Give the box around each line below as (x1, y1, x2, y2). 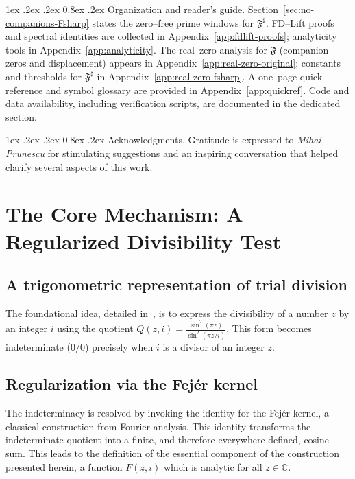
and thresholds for (5, 69, 82, 83)
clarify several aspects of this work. (5, 159, 153, 174)
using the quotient (57, 321, 134, 336)
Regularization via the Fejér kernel (5, 373, 258, 395)
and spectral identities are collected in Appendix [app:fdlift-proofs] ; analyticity (5, 29, 337, 43)
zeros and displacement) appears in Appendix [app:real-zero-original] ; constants (5, 56, 341, 70)
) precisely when (84, 340, 154, 354)
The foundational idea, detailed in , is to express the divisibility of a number (5, 305, 328, 320)
